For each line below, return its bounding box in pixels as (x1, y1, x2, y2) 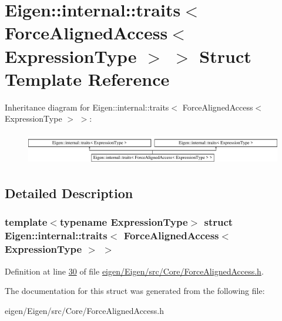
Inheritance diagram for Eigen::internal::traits (5, 101, 169, 113)
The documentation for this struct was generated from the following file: (5, 285, 265, 297)
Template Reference (5, 66, 170, 91)
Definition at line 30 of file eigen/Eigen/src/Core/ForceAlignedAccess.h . (5, 265, 264, 277)
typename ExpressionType (59, 215, 188, 229)
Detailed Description (5, 184, 133, 202)
